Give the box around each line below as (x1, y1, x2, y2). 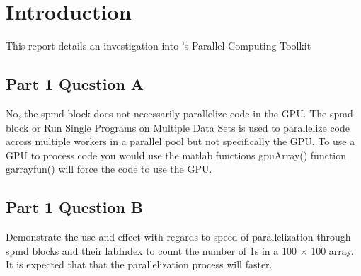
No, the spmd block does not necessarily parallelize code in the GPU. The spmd (6, 105, 353, 120)
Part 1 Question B (6, 196, 144, 218)
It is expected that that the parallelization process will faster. (6, 257, 273, 272)
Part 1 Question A (6, 73, 144, 95)
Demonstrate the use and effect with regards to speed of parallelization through (6, 229, 351, 244)
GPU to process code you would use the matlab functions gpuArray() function (6, 147, 347, 162)
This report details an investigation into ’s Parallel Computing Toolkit (6, 38, 311, 53)
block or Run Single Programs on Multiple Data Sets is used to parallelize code (6, 120, 350, 134)
